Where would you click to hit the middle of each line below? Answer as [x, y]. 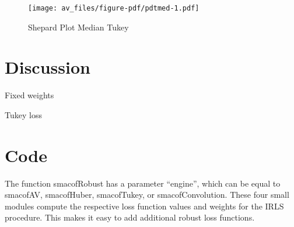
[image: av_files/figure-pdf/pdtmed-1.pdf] [114, 8]
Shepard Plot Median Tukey [78, 27]
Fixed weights [29, 95]
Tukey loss [23, 114]
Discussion [48, 67]
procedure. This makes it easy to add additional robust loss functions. [130, 217]
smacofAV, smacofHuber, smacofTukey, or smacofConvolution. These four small [147, 195]
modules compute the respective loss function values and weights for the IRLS [144, 206]
